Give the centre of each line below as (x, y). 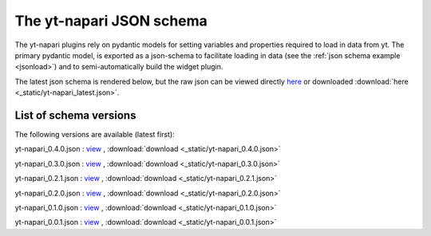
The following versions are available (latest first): (95, 135)
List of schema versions (75, 115)
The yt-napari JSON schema (111, 21)
